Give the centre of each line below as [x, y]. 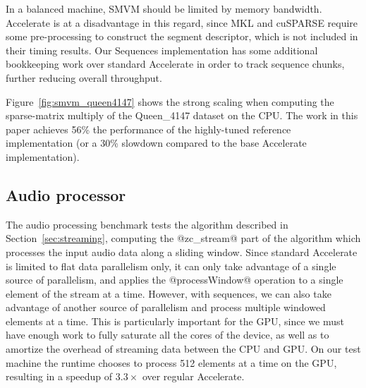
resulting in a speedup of [59, 376]
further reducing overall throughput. [84, 77]
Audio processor [66, 194]
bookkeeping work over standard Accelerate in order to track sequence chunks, [175, 64]
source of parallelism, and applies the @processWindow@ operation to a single [175, 280]
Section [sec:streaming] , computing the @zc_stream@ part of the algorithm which [183, 238]
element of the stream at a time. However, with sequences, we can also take [169, 293]
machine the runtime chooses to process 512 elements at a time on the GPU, [171, 362]
